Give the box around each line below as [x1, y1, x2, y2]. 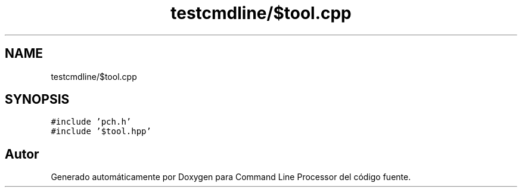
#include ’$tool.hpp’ [51, 126, 151, 137]
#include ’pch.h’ [51, 117, 132, 127]
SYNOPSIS [5, 92, 70, 107]
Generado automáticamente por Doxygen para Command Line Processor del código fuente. [51, 172, 411, 182]
